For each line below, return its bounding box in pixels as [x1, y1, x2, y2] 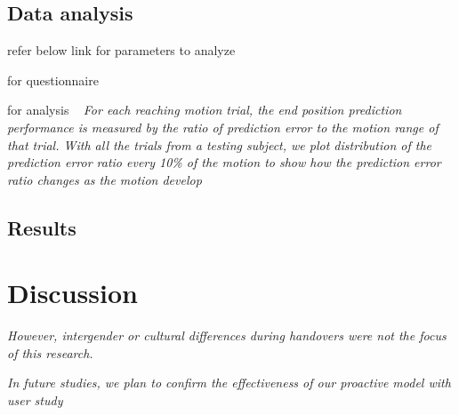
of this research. [7, 343, 93, 362]
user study [7, 391, 63, 410]
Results [7, 213, 76, 241]
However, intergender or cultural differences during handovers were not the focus [7, 326, 447, 345]
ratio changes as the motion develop [7, 170, 202, 188]
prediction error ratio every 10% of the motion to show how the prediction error [7, 153, 441, 172]
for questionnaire [7, 70, 99, 89]
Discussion [7, 275, 138, 311]
